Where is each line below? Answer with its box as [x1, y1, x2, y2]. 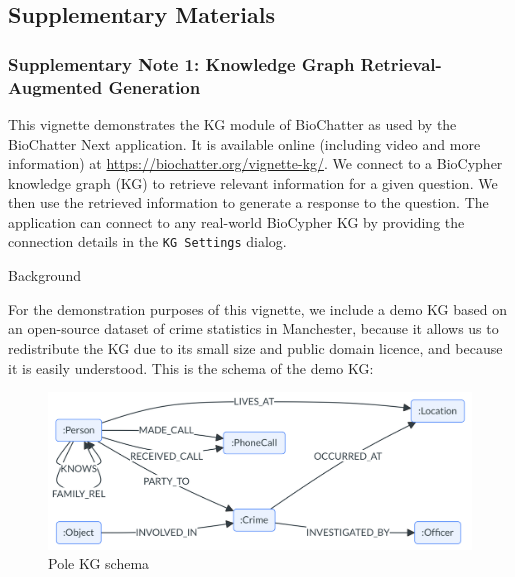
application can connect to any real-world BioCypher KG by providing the [8, 211, 465, 232]
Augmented [8, 74, 103, 99]
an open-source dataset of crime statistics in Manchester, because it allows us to [8, 318, 499, 339]
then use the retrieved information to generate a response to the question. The [8, 192, 489, 213]
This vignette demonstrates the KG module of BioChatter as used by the [8, 113, 457, 134]
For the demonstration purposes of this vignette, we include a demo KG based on [8, 298, 507, 319]
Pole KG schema [48, 553, 150, 574]
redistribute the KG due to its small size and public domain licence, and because [8, 337, 503, 358]
